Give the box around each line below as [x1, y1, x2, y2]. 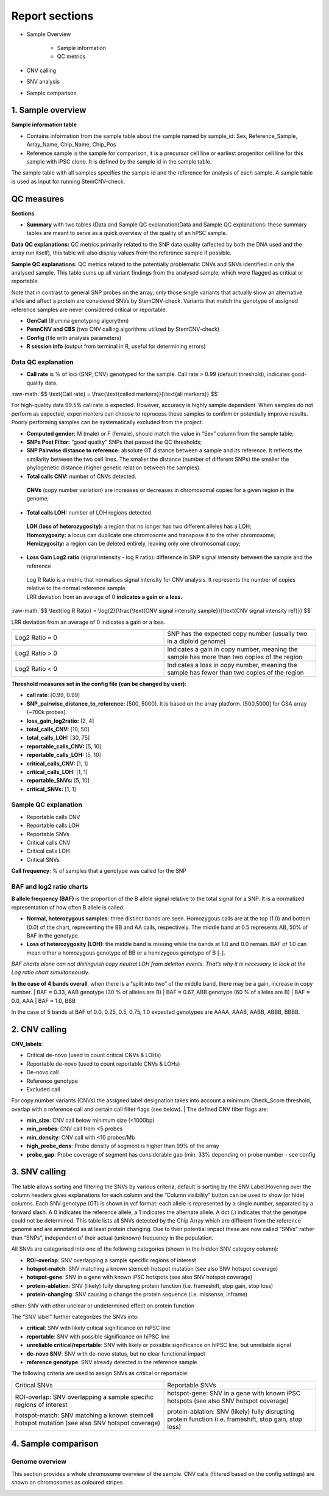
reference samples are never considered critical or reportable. [11, 306, 168, 313]
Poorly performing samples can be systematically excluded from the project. [11, 419, 203, 426]
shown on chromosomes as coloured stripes [11, 1478, 123, 1486]
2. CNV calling [11, 1024, 67, 1035]
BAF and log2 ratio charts [11, 882, 88, 891]
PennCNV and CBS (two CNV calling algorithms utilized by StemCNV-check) [26, 325, 220, 333]
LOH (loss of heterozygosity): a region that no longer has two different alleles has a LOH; [26, 522, 252, 530]
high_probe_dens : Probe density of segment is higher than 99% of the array [26, 1142, 219, 1150]
